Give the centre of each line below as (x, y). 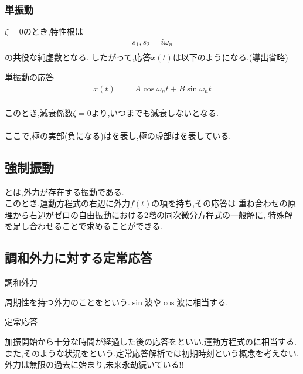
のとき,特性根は (53, 31)
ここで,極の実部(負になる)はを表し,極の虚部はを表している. (118, 135)
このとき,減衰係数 (39, 112)
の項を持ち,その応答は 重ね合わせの (219, 203)
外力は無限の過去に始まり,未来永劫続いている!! (94, 364)
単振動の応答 (29, 76)
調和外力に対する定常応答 (79, 258)
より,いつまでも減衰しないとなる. (155, 112)
